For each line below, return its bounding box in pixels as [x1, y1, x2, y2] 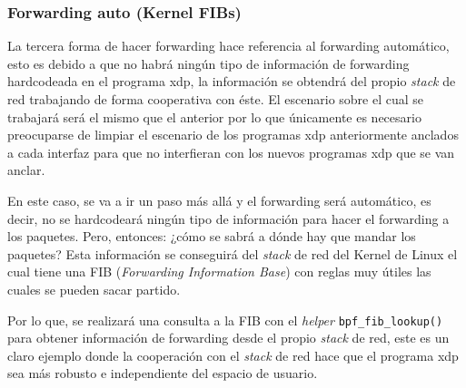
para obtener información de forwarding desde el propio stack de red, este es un [7, 328, 450, 347]
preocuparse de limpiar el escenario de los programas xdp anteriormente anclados [7, 125, 459, 144]
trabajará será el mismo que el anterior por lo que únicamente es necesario [7, 107, 421, 126]
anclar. [7, 160, 45, 179]
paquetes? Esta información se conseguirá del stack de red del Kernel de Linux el [7, 244, 458, 263]
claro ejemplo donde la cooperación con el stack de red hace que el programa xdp [7, 345, 459, 364]
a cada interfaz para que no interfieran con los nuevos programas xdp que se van [7, 142, 455, 161]
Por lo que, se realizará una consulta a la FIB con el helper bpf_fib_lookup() [7, 310, 443, 329]
